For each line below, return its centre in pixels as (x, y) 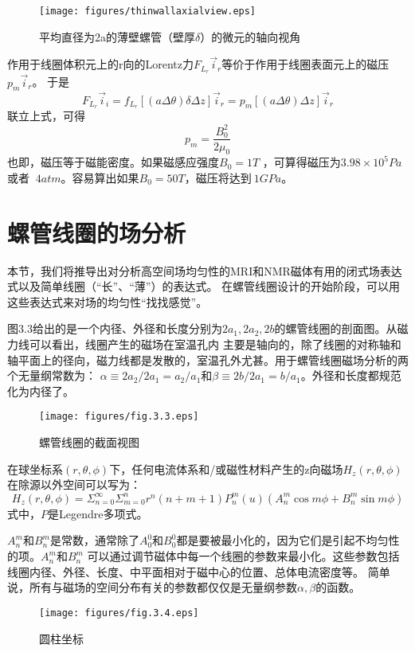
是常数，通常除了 (94, 540)
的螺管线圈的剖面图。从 (336, 328)
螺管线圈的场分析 (97, 232)
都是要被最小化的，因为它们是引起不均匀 (282, 540)
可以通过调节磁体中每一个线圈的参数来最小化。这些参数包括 (243, 556)
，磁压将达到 (218, 177)
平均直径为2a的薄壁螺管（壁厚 (117, 36)
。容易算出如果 (100, 177)
